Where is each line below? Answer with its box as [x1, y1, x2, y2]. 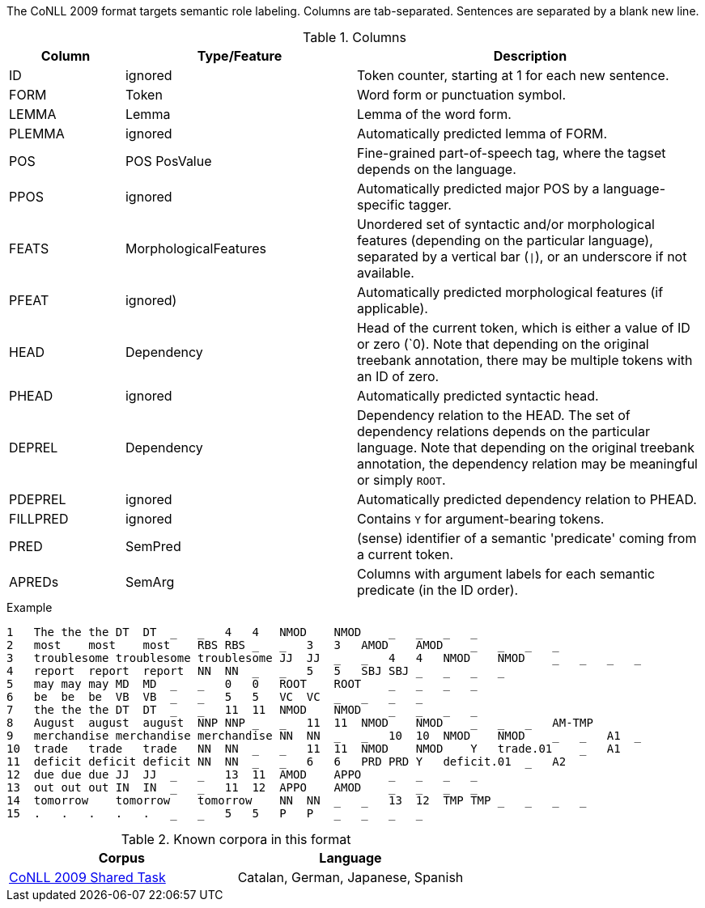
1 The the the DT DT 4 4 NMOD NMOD [6, 626, 362, 639]
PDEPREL [9, 491, 66, 507]
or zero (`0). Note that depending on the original [356, 336, 649, 352]
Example [6, 600, 53, 614]
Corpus [98, 850, 145, 866]
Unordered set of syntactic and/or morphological [356, 216, 655, 232]
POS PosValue [125, 153, 212, 169]
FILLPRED [9, 511, 69, 527]
